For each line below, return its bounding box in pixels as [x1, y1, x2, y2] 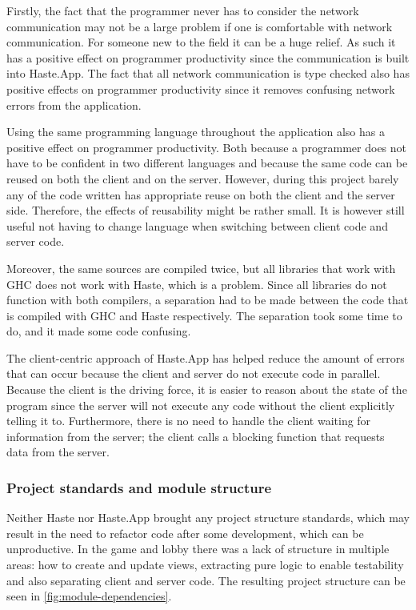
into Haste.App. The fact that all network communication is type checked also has [6, 65, 410, 82]
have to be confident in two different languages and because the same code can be [6, 155, 408, 171]
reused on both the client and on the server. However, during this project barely [6, 170, 399, 187]
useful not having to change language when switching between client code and [6, 217, 388, 234]
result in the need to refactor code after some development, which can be [6, 524, 364, 541]
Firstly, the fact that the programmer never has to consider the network [6, 2, 359, 18]
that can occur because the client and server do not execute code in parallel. [6, 365, 381, 382]
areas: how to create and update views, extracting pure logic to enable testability [6, 556, 404, 573]
